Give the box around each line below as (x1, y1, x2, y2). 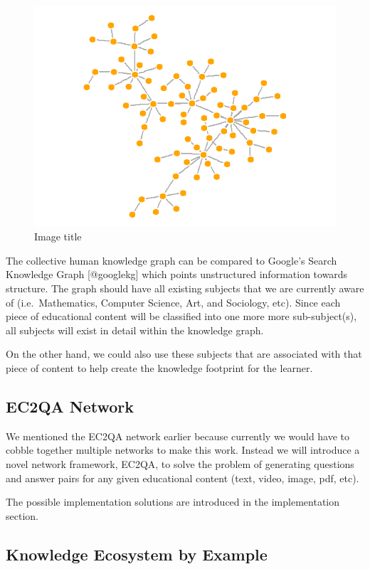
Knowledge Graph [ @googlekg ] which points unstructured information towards (6, 267, 348, 282)
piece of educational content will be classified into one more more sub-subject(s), (6, 309, 357, 324)
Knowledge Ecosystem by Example (6, 543, 268, 565)
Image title (34, 229, 82, 244)
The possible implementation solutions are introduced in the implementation (6, 494, 340, 509)
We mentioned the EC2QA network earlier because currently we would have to (6, 428, 350, 443)
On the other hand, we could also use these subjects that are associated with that (6, 346, 362, 361)
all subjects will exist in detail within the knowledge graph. (6, 322, 264, 337)
